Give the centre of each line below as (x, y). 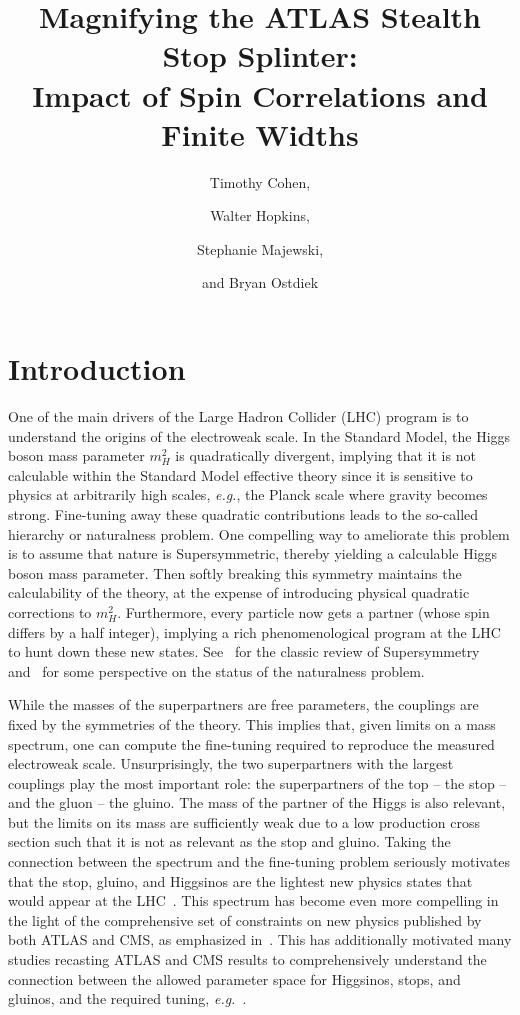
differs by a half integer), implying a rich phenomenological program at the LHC (254, 631)
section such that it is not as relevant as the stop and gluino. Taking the (229, 841)
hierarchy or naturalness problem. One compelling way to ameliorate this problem (259, 533)
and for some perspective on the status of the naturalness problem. (216, 670)
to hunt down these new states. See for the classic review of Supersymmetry (244, 651)
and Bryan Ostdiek (260, 282)
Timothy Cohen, (260, 181)
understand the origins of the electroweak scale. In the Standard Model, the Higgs (259, 435)
